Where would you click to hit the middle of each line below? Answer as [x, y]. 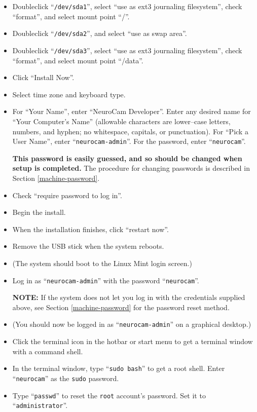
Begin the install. [39, 212]
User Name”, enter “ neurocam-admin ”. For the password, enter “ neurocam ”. [129, 141]
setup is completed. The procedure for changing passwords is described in [131, 168]
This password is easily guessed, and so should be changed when [127, 158]
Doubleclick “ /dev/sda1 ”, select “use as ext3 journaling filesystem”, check [127, 6]
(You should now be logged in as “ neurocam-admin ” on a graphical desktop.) [132, 324]
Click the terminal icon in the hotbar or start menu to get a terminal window [133, 341]
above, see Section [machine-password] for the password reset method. [121, 307]
